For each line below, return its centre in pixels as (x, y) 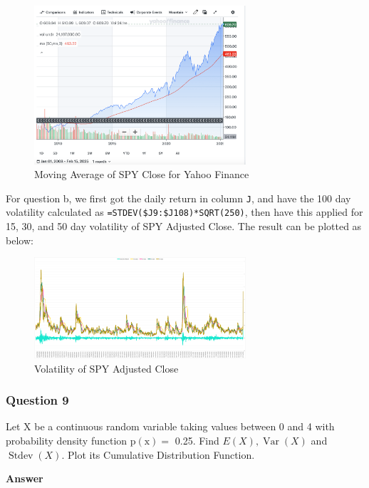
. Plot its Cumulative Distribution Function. (158, 454)
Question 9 (37, 400)
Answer (25, 478)
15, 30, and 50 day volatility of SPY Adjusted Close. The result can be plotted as (184, 226)
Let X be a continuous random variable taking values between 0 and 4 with (170, 426)
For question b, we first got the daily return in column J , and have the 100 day (178, 198)
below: (20, 240)
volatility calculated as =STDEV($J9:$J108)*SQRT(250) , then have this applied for (184, 212)
